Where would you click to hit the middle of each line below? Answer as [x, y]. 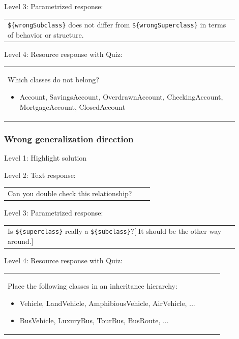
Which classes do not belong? [53, 80]
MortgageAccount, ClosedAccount [72, 106]
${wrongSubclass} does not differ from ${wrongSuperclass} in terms [117, 25]
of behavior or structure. [46, 35]
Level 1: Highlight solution [46, 157]
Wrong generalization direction [69, 138]
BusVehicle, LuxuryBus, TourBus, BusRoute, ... [94, 320]
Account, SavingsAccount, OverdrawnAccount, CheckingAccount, [121, 97]
